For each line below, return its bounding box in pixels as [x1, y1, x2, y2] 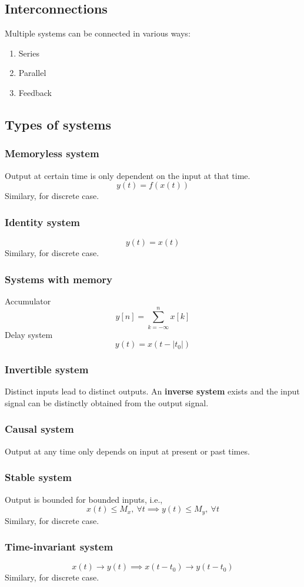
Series [18, 47, 39, 59]
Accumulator [5, 294, 51, 307]
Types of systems [5, 115, 112, 133]
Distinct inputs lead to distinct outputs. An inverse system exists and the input [5, 385, 300, 397]
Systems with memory [5, 271, 113, 286]
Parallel [18, 67, 46, 79]
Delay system [5, 328, 53, 340]
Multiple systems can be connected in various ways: [5, 27, 191, 39]
